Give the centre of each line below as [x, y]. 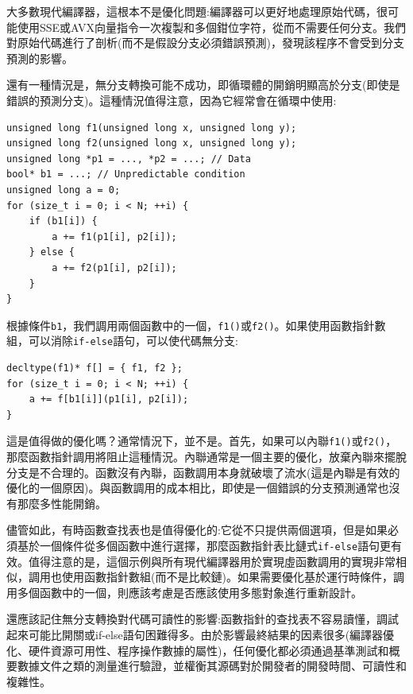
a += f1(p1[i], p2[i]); [114, 237]
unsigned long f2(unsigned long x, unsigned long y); [152, 143]
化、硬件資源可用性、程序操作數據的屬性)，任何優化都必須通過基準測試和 [198, 650]
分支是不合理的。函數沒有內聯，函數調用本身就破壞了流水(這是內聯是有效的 [203, 472]
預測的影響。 [40, 58]
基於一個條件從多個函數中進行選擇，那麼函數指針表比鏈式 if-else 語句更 [204, 545]
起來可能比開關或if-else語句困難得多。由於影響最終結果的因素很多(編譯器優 [201, 635]
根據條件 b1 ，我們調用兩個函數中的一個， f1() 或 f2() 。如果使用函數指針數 [196, 325]
